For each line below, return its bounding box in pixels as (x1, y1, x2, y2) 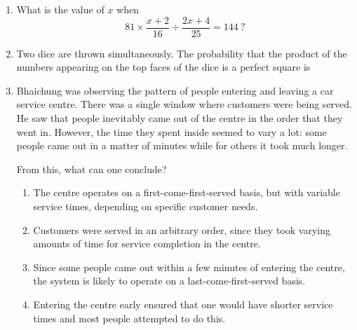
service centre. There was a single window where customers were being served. (16, 97, 352, 111)
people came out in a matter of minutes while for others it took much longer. (16, 138, 348, 153)
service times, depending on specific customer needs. (33, 199, 258, 213)
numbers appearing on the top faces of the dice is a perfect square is (16, 60, 311, 74)
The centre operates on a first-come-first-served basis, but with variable (33, 185, 340, 200)
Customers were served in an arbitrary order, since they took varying (33, 222, 330, 237)
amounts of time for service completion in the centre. (33, 236, 261, 251)
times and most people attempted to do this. (33, 310, 226, 325)
